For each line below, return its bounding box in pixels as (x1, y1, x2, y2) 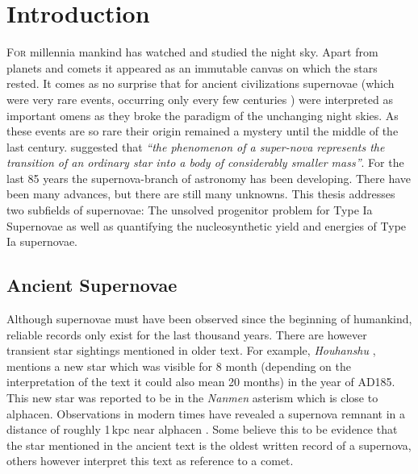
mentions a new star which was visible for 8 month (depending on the (6, 357, 351, 374)
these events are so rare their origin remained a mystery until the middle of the (6, 123, 399, 139)
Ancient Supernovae (6, 272, 178, 297)
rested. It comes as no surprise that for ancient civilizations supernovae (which (6, 75, 395, 92)
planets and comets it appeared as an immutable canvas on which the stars (6, 59, 378, 76)
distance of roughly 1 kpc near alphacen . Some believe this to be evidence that (6, 421, 398, 438)
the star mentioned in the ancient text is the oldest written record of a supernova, (6, 436, 412, 453)
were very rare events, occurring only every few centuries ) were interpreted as (6, 90, 393, 107)
